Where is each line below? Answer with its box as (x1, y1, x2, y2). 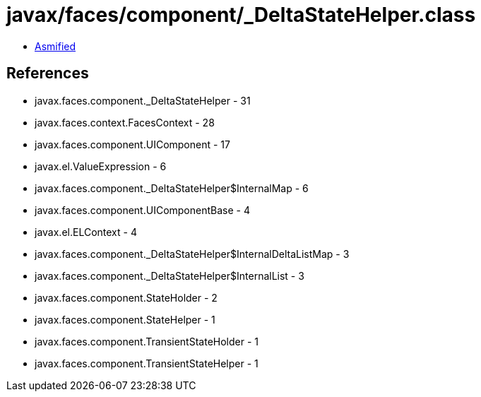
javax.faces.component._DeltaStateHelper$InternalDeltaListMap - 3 (35, 247, 350, 260)
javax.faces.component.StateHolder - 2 (35, 291, 218, 304)
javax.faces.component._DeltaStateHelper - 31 (35, 94, 251, 107)
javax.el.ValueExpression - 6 (35, 160, 167, 172)
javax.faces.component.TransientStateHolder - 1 (35, 335, 259, 348)
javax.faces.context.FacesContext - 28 (35, 116, 215, 129)
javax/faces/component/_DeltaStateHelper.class (6, 3, 476, 27)
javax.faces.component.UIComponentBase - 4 (35, 203, 250, 216)
